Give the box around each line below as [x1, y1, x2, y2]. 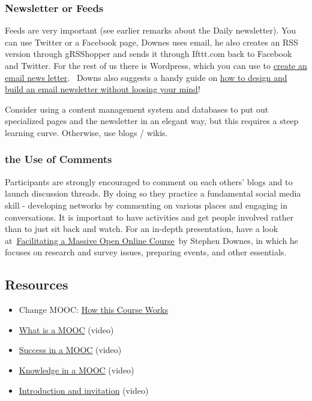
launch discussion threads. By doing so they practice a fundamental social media [5, 187, 301, 200]
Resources [5, 275, 68, 294]
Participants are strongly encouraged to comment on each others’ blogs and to [5, 175, 293, 188]
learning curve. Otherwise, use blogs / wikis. [5, 126, 168, 138]
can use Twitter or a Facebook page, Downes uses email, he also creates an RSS [5, 35, 298, 48]
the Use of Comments [5, 152, 112, 167]
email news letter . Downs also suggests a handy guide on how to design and [5, 71, 287, 83]
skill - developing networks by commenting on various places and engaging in [5, 198, 287, 211]
